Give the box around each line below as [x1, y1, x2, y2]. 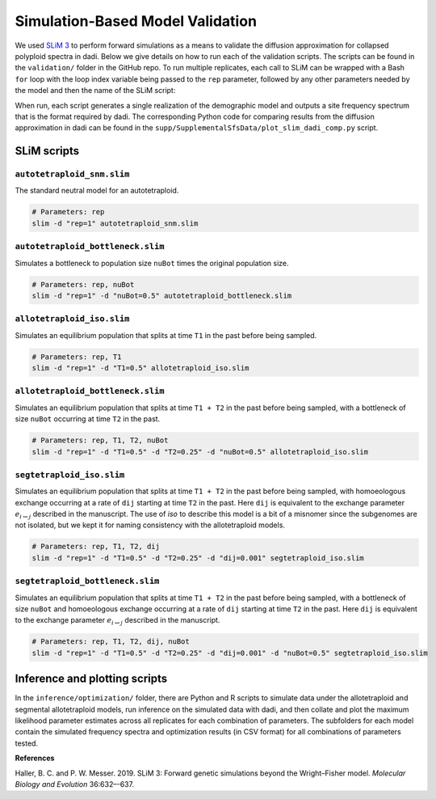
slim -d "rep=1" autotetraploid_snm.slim [31, 218, 199, 228]
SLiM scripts [15, 144, 80, 158]
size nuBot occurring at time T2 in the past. [15, 414, 161, 424]
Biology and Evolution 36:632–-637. [15, 779, 135, 788]
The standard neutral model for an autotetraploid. [15, 186, 179, 196]
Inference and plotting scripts [15, 672, 168, 686]
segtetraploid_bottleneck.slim [15, 576, 160, 586]
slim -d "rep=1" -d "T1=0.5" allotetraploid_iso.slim [31, 364, 249, 373]
